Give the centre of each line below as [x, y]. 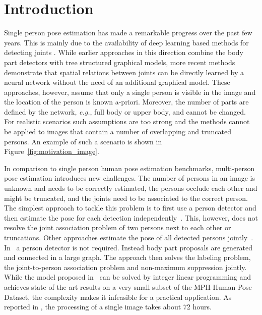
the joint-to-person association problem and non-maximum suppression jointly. [125, 267]
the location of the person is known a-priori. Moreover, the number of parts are [126, 102]
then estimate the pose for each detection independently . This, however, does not [131, 217]
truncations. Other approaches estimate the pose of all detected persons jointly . [129, 237]
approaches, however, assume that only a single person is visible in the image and [130, 92]
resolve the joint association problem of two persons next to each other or [118, 227]
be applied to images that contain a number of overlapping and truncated [118, 132]
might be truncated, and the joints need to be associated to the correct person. [126, 198]
